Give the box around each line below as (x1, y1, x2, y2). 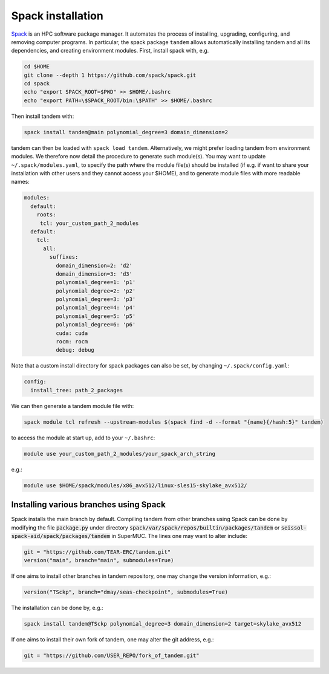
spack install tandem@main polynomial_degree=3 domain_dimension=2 (24, 129, 229, 135)
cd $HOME (24, 63, 50, 70)
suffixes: (49, 254, 79, 261)
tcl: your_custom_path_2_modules (39, 219, 139, 227)
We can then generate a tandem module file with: (11, 402, 134, 409)
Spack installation (11, 9, 104, 22)
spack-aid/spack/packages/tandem (11, 533, 111, 539)
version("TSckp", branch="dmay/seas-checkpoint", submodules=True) (24, 589, 229, 595)
